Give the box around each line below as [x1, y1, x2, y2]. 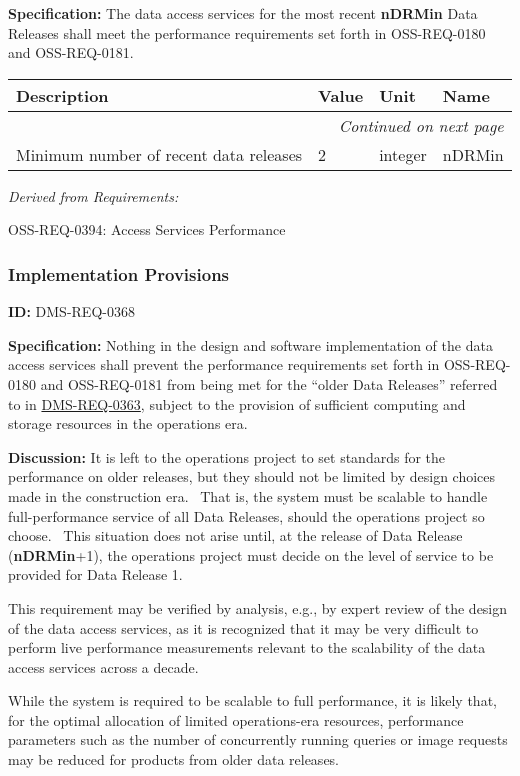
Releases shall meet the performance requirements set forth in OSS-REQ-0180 [8, 22, 486, 43]
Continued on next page [338, 113, 504, 137]
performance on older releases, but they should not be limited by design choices [8, 466, 496, 487]
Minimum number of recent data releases [16, 142, 303, 166]
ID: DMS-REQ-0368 [8, 301, 135, 322]
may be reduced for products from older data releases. [8, 749, 340, 770]
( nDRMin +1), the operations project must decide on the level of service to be [8, 544, 494, 565]
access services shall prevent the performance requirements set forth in [8, 354, 440, 375]
